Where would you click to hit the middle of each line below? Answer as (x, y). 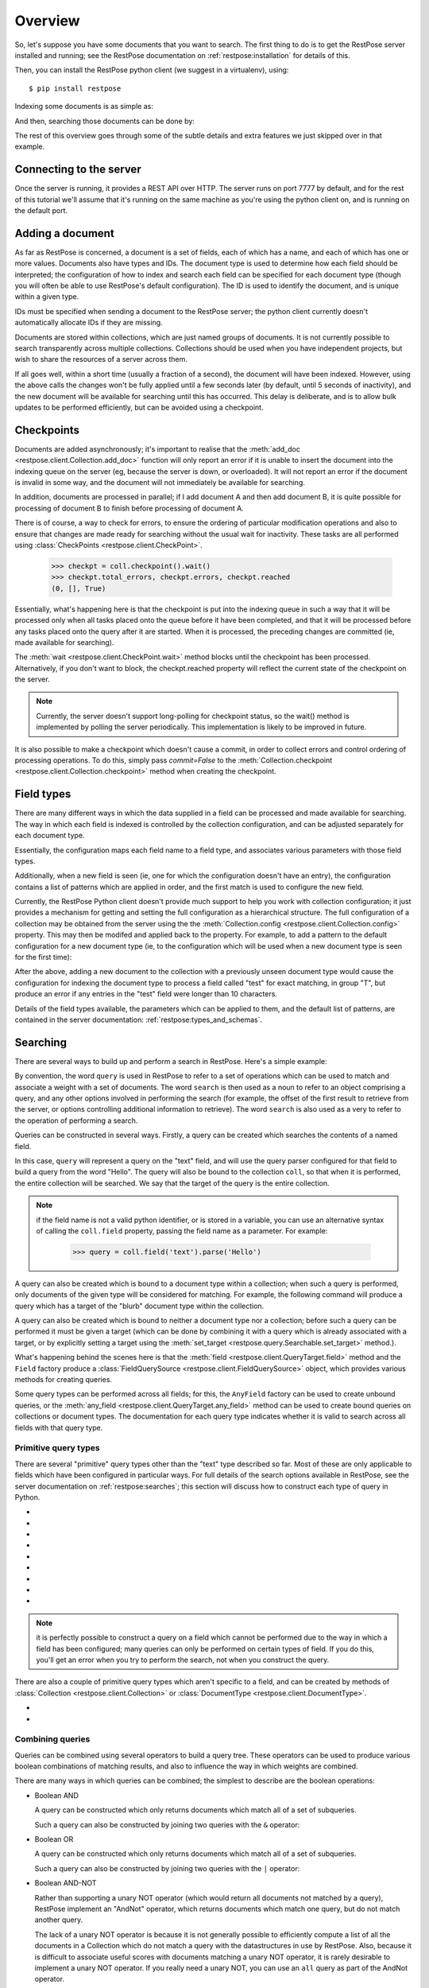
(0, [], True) (79, 588)
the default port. (41, 210)
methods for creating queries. (64, 1380)
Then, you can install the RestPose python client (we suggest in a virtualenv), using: (152, 70)
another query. (59, 1920)
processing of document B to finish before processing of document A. (129, 508)
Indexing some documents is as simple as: (84, 107)
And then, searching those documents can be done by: (104, 121)
